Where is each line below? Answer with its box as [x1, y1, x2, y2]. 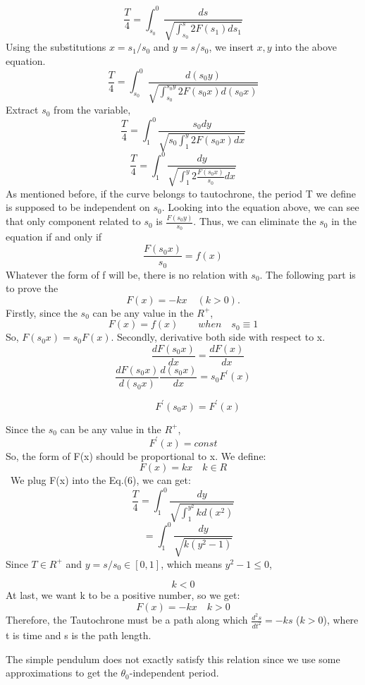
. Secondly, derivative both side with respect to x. [111, 329, 326, 344]
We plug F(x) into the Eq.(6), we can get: [10, 473, 191, 487]
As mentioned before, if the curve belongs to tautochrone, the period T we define [6, 186, 356, 200]
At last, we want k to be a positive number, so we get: [6, 588, 240, 602]
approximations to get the [6, 665, 118, 680]
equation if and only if [6, 229, 102, 244]
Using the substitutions [6, 40, 106, 54]
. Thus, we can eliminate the [193, 214, 316, 229]
